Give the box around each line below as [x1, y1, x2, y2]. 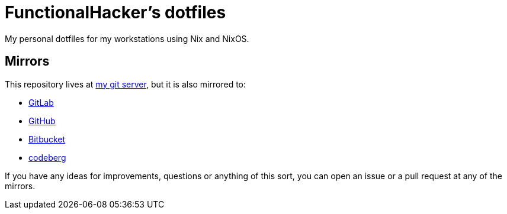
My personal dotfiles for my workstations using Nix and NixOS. [5, 33, 249, 44]
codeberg [28, 152, 66, 163]
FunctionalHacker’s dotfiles [5, 2, 226, 22]
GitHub [28, 115, 56, 126]
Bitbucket [28, 134, 66, 144]
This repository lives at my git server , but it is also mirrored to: [5, 79, 246, 89]
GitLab [28, 97, 54, 108]
